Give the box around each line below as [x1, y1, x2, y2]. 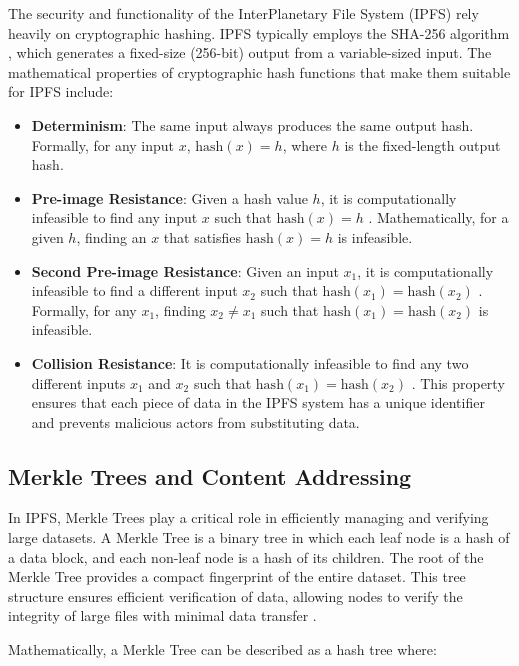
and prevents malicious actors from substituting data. [31, 411, 360, 432]
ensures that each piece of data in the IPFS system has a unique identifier [31, 392, 485, 413]
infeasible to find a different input [31, 280, 238, 301]
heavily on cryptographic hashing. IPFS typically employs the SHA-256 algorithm [8, 22, 510, 43]
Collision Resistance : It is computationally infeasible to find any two [31, 352, 469, 373]
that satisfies [163, 226, 242, 247]
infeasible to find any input [31, 207, 198, 228]
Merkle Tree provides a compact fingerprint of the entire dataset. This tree [8, 566, 466, 587]
